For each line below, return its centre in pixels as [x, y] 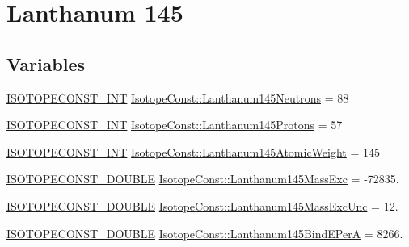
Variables [46, 63]
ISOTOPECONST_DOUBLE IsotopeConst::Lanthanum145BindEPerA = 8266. [205, 233]
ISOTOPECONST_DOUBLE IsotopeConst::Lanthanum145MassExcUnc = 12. [202, 205]
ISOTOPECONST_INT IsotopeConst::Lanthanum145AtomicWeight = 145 [194, 151]
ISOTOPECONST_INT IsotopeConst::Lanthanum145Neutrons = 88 [178, 97]
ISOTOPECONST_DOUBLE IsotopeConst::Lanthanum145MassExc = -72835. [203, 179]
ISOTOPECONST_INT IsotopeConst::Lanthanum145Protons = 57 [175, 125]
